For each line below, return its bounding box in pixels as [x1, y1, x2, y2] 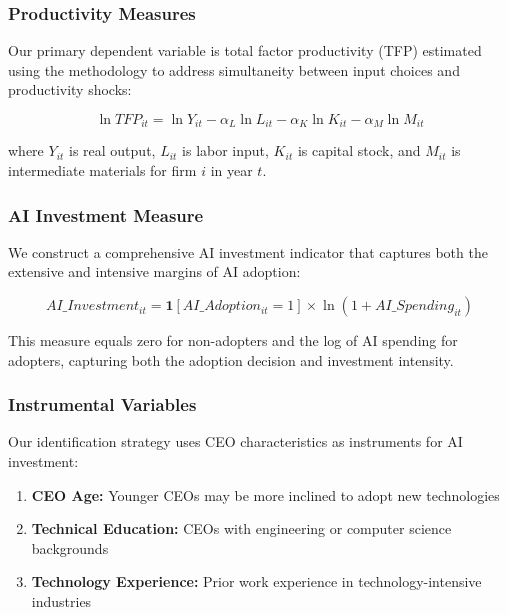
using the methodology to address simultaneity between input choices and [8, 59, 460, 80]
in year [210, 160, 253, 181]
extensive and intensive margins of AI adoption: [8, 261, 301, 282]
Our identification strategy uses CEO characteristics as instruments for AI [8, 431, 463, 452]
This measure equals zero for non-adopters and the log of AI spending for [8, 330, 458, 351]
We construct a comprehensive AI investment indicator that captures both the [8, 241, 488, 262]
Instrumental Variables [8, 392, 197, 417]
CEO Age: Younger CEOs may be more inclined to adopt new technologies [31, 484, 500, 505]
